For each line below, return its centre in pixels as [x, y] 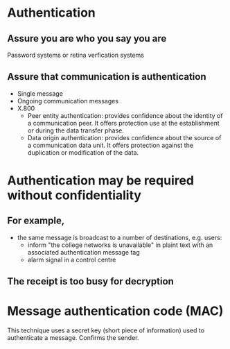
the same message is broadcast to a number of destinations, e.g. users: [120, 237]
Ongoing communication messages [68, 101]
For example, [36, 221]
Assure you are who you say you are [87, 39]
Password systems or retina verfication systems [76, 55]
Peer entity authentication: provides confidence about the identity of [125, 115]
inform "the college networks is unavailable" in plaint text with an [120, 245]
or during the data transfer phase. [76, 130]
